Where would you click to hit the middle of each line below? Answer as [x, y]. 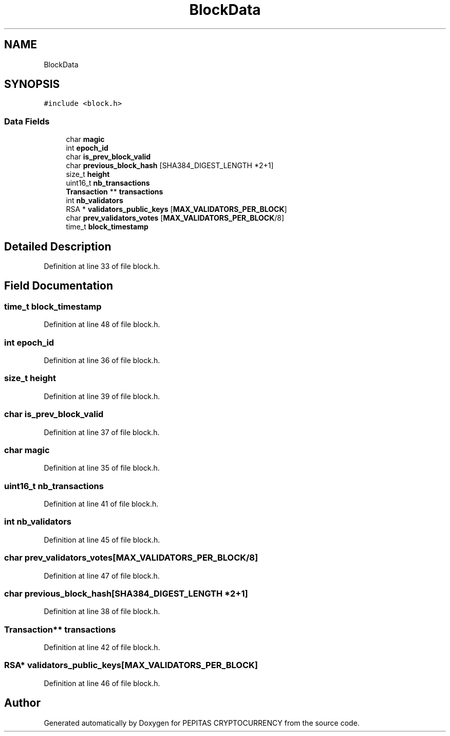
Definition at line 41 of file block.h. [101, 504]
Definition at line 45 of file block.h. [102, 540]
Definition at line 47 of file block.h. [102, 576]
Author [22, 703]
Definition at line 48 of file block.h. [102, 325]
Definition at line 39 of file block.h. [102, 396]
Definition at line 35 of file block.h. [102, 468]
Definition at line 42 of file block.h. [102, 647]
